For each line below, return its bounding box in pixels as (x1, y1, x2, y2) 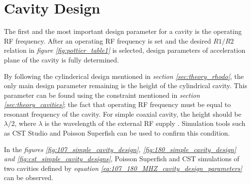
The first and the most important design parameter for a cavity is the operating (4, 26, 242, 36)
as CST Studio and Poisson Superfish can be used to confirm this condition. (4, 128, 230, 138)
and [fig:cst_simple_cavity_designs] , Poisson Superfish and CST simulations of (4, 153, 239, 164)
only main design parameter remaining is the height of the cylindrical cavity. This (4, 80, 247, 91)
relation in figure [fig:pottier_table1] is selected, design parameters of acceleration (4, 45, 246, 55)
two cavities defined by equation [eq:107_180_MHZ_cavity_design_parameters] (4, 163, 242, 173)
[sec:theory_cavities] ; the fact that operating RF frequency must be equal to (4, 99, 231, 109)
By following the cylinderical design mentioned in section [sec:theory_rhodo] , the (4, 71, 244, 81)
